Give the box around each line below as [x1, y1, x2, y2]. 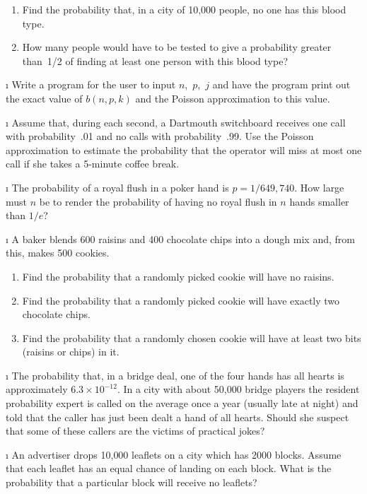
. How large [294, 180, 344, 194]
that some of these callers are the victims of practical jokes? [6, 423, 265, 438]
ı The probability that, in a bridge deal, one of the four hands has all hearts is [6, 367, 344, 382]
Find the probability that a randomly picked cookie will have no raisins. [22, 269, 334, 283]
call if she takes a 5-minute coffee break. [6, 156, 180, 171]
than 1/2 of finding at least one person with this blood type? [22, 53, 288, 68]
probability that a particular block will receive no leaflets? [6, 475, 257, 490]
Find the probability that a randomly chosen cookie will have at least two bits [22, 330, 361, 345]
